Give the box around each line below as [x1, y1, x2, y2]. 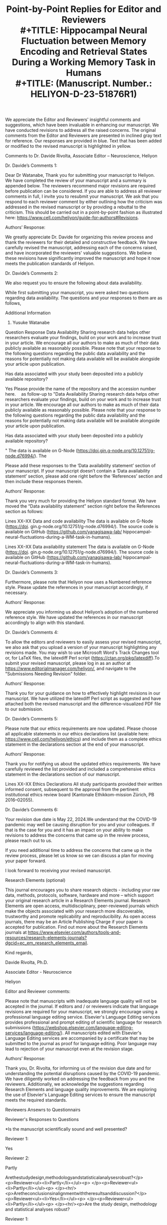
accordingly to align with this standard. [5, 619, 85, 625]
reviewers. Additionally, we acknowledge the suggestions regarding [5, 1081, 145, 1087]
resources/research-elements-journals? [5, 935, 87, 941]
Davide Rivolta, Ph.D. [5, 959, 48, 965]
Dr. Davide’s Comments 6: [5, 807, 58, 813]
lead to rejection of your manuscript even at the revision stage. [5, 1046, 134, 1052]
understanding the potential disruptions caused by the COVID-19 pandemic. [5, 1071, 161, 1077]
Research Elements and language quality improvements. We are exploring [5, 1087, 157, 1093]
